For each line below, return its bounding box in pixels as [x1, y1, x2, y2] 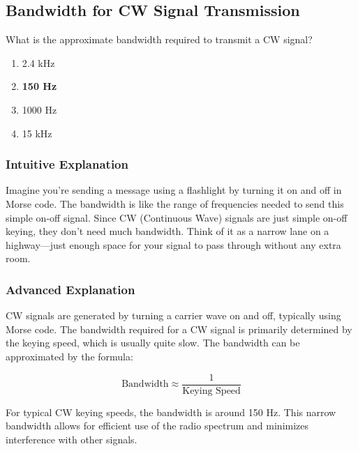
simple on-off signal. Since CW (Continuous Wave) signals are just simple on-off [6, 210, 348, 224]
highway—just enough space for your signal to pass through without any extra [6, 237, 341, 252]
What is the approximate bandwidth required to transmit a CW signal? [6, 32, 313, 47]
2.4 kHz [22, 55, 55, 70]
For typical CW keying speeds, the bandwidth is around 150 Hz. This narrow [6, 404, 336, 419]
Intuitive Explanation [6, 155, 128, 173]
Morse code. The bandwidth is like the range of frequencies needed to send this [6, 196, 344, 211]
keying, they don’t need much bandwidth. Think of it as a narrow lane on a [6, 224, 329, 238]
